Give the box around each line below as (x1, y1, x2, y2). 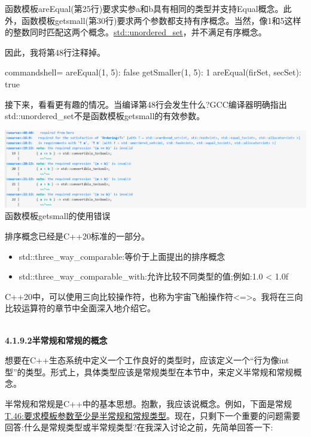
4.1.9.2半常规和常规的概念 (5, 333, 108, 346)
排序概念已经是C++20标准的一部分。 (5, 230, 150, 242)
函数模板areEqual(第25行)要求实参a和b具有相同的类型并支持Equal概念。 (5, 2, 283, 14)
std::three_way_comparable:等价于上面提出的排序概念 (19, 250, 225, 262)
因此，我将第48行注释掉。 (5, 45, 105, 58)
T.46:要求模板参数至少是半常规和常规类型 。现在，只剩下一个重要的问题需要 (5, 409, 300, 421)
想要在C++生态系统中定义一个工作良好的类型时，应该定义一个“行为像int (5, 354, 289, 366)
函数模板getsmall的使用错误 (5, 210, 111, 222)
